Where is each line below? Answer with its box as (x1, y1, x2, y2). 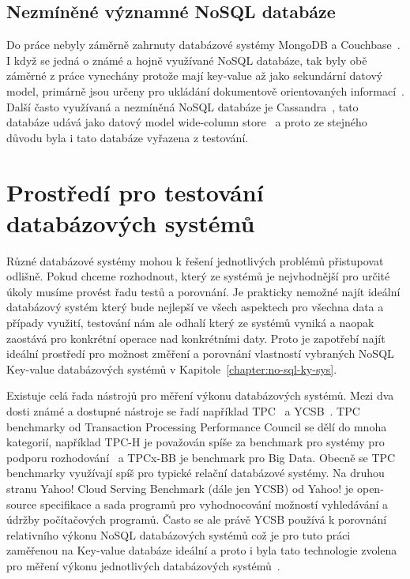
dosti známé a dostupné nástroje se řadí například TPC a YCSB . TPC (6, 403, 360, 419)
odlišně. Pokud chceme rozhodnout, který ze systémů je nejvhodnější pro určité (6, 268, 390, 284)
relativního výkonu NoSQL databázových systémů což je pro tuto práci (6, 526, 351, 543)
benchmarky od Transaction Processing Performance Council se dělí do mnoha (6, 418, 387, 434)
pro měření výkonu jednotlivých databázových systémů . (6, 557, 280, 573)
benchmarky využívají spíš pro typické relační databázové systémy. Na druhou (6, 464, 385, 481)
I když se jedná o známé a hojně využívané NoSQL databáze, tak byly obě (6, 51, 367, 68)
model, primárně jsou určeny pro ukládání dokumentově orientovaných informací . (6, 82, 404, 99)
